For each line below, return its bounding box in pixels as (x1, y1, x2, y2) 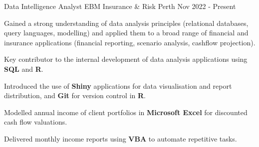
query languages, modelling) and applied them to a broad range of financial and (4, 27, 249, 38)
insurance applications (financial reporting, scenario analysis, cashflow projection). (4, 37, 256, 47)
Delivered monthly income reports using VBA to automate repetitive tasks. (4, 133, 237, 144)
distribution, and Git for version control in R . (4, 90, 146, 101)
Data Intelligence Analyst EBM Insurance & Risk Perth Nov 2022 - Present (4, 1, 236, 11)
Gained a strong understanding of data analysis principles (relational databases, (4, 17, 249, 28)
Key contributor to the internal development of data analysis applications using (4, 54, 248, 64)
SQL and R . (4, 63, 43, 74)
